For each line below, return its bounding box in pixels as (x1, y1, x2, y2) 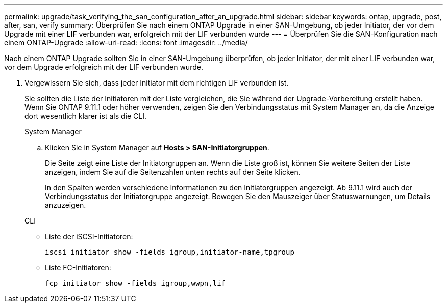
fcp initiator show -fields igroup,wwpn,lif (45, 279, 226, 287)
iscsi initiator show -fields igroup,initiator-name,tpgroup (45, 248, 294, 256)
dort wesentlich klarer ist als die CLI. (24, 111, 146, 120)
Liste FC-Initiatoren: (45, 263, 111, 272)
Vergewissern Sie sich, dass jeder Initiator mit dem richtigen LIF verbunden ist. (24, 78, 289, 87)
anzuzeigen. (45, 201, 86, 209)
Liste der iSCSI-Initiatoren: (45, 232, 133, 241)
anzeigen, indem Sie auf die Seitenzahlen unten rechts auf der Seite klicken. (45, 168, 301, 176)
